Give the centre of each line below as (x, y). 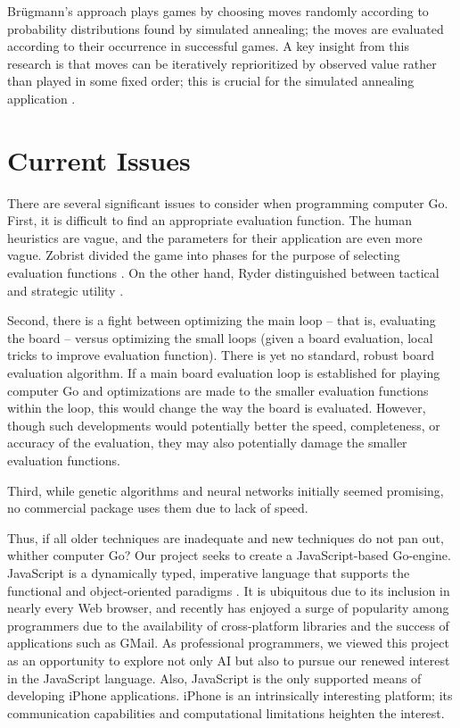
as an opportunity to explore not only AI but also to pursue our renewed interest (229, 660)
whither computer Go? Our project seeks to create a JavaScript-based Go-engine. (229, 555)
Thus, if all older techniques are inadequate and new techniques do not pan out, (226, 537)
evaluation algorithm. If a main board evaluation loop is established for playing (224, 373)
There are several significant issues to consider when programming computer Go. (228, 202)
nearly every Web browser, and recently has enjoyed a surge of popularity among (228, 608)
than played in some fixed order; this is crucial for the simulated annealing (211, 81)
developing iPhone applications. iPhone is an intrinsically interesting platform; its (230, 695)
